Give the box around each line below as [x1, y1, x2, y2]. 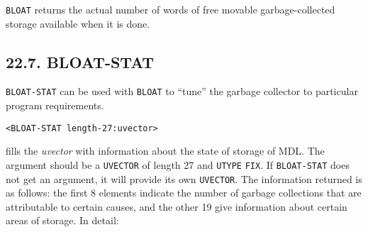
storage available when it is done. [6, 16, 150, 31]
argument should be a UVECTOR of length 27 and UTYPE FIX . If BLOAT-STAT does [6, 157, 350, 172]
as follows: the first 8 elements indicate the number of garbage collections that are [6, 185, 362, 200]
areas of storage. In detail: [6, 213, 119, 228]
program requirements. [6, 98, 104, 113]
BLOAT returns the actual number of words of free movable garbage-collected [6, 2, 335, 16]
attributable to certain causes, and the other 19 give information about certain [6, 199, 347, 214]
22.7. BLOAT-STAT [6, 50, 155, 72]
